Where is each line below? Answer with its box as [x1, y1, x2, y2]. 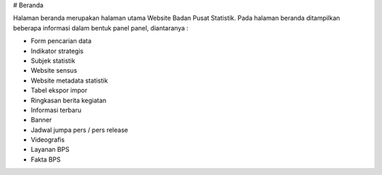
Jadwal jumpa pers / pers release [30, 126, 129, 134]
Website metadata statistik [30, 76, 108, 85]
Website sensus [30, 66, 78, 75]
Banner [30, 116, 52, 124]
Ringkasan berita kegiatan [30, 96, 107, 104]
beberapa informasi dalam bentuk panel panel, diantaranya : [13, 23, 189, 32]
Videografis [30, 135, 65, 144]
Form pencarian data [30, 37, 92, 45]
